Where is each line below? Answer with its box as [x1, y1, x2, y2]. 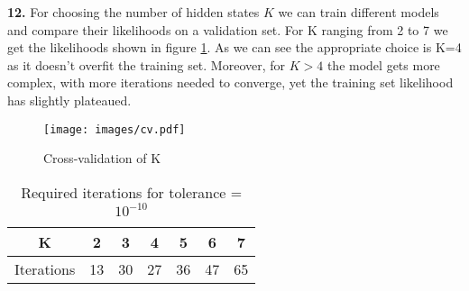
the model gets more [326, 55, 440, 74]
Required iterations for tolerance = [21, 181, 243, 203]
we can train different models [278, 3, 439, 21]
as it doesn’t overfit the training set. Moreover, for [7, 55, 286, 74]
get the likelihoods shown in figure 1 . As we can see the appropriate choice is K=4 [7, 38, 462, 57]
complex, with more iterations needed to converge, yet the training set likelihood [7, 73, 454, 92]
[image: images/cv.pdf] [43, 123, 186, 136]
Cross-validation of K [43, 149, 161, 168]
